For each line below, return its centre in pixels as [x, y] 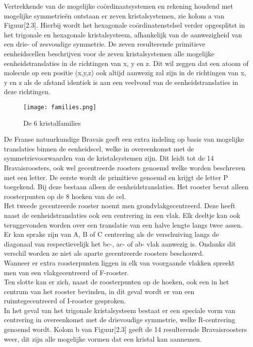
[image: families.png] [60, 107]
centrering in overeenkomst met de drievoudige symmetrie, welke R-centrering [120, 320]
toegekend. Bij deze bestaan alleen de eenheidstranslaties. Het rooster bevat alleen [126, 187]
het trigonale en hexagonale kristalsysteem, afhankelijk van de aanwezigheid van [123, 34]
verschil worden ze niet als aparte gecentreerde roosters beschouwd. [104, 253]
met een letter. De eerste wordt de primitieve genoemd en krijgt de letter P [116, 177]
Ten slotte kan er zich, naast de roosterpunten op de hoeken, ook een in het [117, 282]
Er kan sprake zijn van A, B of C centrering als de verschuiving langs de [111, 234]
